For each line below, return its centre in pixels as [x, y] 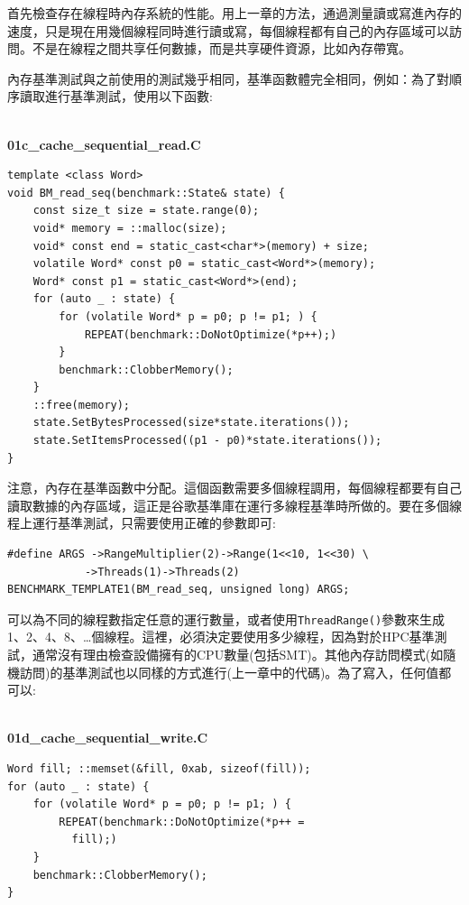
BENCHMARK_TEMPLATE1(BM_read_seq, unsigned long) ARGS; [179, 590]
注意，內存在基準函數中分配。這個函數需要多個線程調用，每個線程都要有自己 [234, 488]
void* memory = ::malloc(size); [130, 228]
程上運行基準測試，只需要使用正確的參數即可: [142, 523]
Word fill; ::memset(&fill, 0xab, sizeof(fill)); [159, 769]
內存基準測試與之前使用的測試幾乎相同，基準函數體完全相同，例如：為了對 [228, 78]
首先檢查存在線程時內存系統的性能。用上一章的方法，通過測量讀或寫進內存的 [234, 13]
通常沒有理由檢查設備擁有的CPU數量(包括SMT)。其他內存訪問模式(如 [238, 655]
